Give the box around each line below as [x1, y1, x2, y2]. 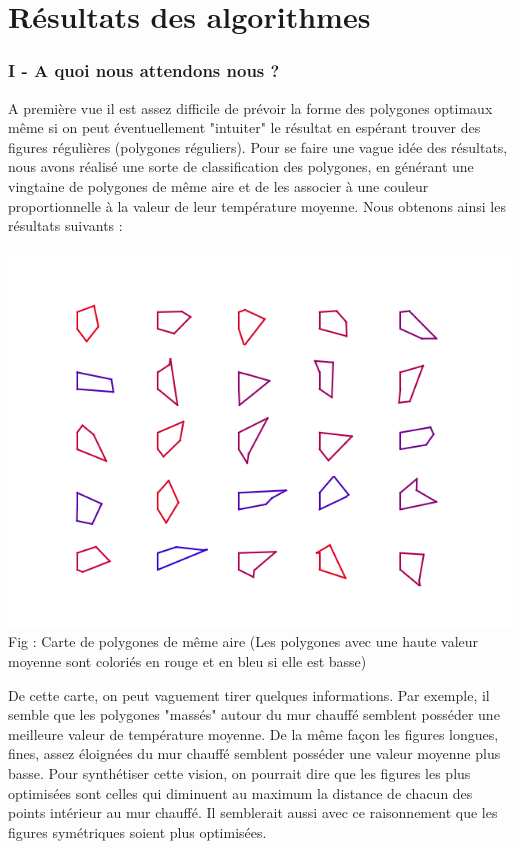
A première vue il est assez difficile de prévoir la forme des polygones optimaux [8, 97, 493, 118]
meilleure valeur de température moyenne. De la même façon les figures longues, [8, 723, 499, 744]
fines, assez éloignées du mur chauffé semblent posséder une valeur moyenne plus [8, 743, 501, 764]
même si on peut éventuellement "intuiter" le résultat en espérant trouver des [8, 117, 481, 138]
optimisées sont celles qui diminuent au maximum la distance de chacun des [8, 782, 473, 803]
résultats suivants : [8, 215, 123, 236]
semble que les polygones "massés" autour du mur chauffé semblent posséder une [8, 704, 500, 725]
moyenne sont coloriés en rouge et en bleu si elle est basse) [8, 650, 367, 671]
